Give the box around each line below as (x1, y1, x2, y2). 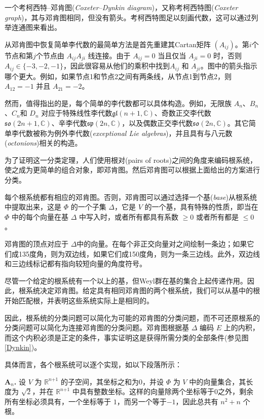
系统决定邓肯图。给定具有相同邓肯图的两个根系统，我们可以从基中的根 (25, 285, 260, 296)
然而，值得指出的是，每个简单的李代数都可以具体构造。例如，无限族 (5, 97, 232, 108)
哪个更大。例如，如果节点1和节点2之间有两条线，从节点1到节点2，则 (5, 71, 232, 81)
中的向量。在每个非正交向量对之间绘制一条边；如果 (77, 238, 247, 249)
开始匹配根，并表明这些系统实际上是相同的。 (5, 295, 154, 305)
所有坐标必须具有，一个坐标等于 (5, 396, 111, 406)
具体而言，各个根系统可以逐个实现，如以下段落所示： (5, 359, 182, 369)
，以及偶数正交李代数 (122, 118, 193, 128)
